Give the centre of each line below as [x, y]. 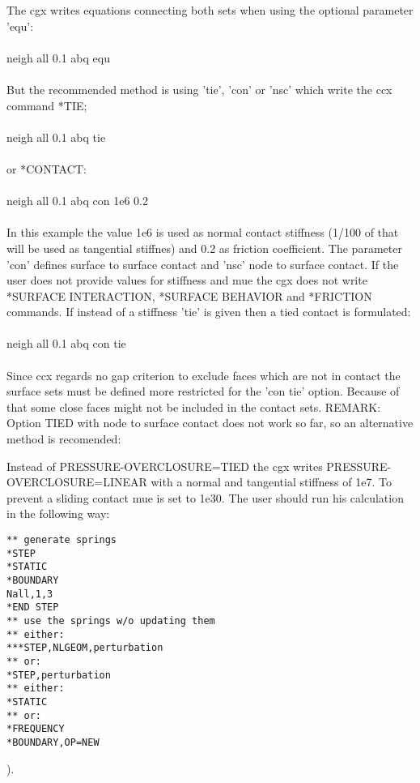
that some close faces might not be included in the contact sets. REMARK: [194, 406]
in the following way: [58, 513]
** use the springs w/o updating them [111, 620]
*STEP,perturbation [59, 675]
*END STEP [33, 608]
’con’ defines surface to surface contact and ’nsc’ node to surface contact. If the [203, 264]
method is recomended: [64, 439]
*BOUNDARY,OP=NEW [53, 742]
